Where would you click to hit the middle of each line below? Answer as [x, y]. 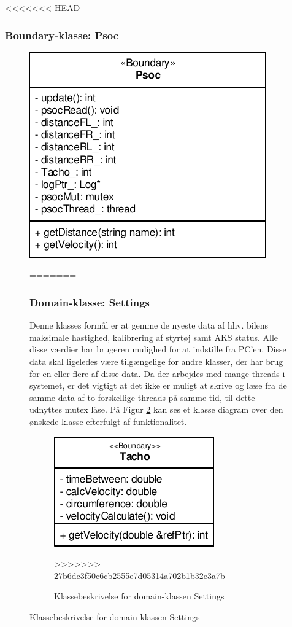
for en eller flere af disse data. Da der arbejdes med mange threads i [157, 373]
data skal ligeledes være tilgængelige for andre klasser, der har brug [156, 361]
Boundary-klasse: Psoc [62, 35]
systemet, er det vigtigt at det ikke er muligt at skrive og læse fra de [158, 385]
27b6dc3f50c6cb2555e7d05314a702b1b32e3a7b [140, 575]
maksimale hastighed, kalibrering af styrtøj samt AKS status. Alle [154, 337]
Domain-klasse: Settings [90, 302]
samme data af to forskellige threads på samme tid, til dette [142, 397]
